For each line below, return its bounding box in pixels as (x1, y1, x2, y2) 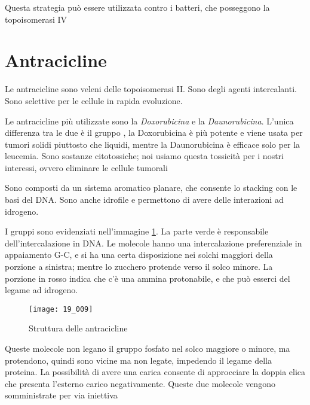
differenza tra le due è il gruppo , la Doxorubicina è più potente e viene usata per (5, 126, 303, 139)
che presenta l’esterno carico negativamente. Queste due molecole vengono (5, 377, 275, 389)
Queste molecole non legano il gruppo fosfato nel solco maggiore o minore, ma (5, 342, 290, 355)
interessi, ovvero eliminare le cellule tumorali (5, 161, 168, 173)
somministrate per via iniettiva (5, 389, 118, 401)
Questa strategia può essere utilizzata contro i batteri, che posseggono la (5, 1, 270, 13)
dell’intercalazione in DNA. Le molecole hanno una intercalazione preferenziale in (5, 236, 302, 249)
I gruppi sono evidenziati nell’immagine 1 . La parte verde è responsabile (5, 225, 269, 237)
